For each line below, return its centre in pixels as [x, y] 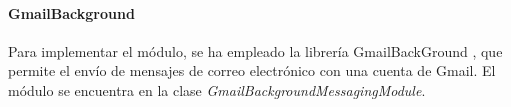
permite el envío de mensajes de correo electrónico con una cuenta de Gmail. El [252, 70]
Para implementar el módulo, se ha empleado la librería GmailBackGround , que [255, 50]
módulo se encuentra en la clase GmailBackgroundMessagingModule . [217, 89]
